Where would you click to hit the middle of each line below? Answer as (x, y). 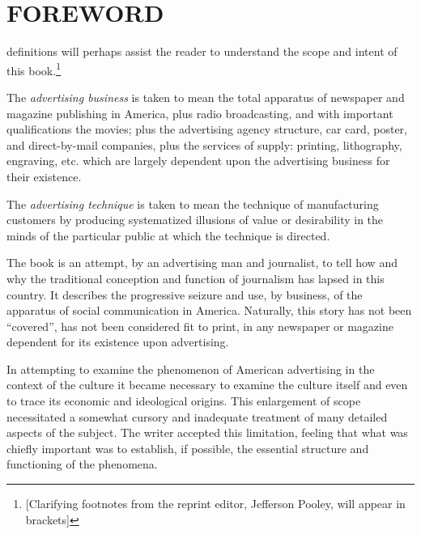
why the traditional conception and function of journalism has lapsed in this (196, 278)
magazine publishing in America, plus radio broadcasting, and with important (200, 113)
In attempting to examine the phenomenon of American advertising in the (191, 369)
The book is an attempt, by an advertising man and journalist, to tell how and (202, 263)
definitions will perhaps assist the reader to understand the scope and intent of (202, 51)
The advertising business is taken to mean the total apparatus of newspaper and (206, 97)
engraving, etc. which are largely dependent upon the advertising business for (198, 161)
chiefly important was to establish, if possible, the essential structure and (188, 448)
